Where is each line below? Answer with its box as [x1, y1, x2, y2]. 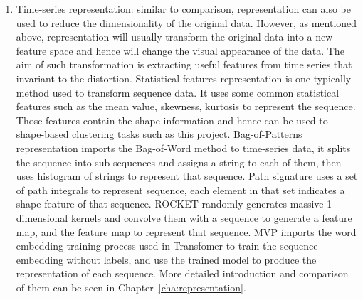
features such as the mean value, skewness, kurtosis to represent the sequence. [16, 99, 356, 114]
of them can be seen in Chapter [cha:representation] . [16, 279, 246, 294]
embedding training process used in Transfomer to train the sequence [16, 238, 318, 253]
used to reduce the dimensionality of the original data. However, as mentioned [16, 15, 357, 30]
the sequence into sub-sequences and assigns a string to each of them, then [16, 154, 342, 169]
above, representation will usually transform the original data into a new [16, 29, 333, 44]
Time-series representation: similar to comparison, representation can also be [16, 1, 351, 16]
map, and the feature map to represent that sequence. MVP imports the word [16, 224, 357, 239]
